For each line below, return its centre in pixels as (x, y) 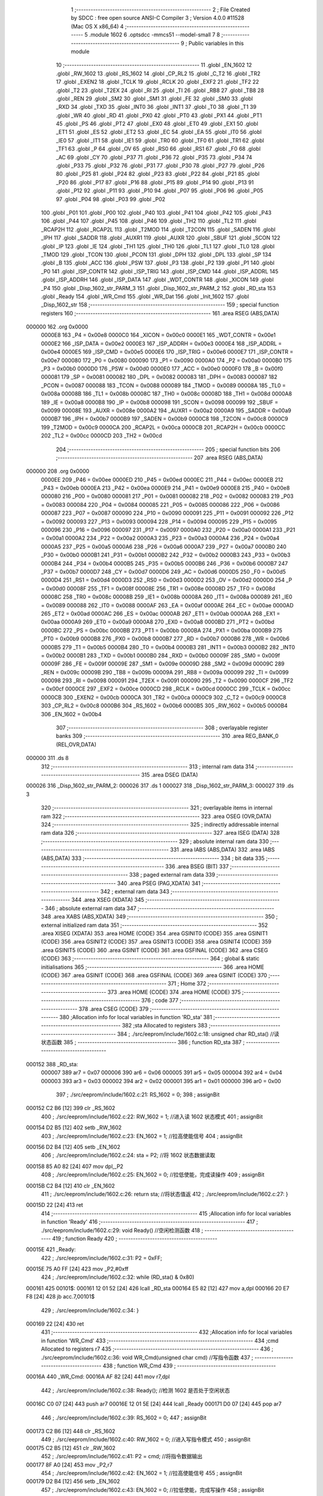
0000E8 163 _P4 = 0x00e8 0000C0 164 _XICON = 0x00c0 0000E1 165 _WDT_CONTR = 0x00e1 (159, 335)
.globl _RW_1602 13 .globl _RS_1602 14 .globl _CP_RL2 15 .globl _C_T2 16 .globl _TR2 (158, 73)
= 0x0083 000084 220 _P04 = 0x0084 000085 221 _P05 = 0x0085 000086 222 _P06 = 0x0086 (161, 504)
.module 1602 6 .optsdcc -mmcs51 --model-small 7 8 (155, 35)
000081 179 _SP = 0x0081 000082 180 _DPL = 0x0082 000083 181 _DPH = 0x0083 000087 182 (159, 377)
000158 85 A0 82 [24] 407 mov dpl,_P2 (75, 1166)
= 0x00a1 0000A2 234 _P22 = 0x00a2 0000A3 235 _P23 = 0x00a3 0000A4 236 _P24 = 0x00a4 (160, 538)
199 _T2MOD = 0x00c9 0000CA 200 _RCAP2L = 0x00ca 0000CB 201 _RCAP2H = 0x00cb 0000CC (163, 427)
